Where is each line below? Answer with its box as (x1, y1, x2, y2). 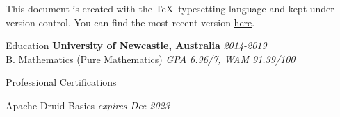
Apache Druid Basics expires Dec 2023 (6, 98, 170, 112)
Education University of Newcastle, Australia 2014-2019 (6, 38, 267, 53)
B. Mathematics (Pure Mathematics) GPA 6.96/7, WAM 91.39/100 (6, 51, 296, 66)
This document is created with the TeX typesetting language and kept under (6, 1, 334, 15)
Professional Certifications (6, 75, 117, 89)
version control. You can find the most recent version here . (6, 15, 255, 29)
